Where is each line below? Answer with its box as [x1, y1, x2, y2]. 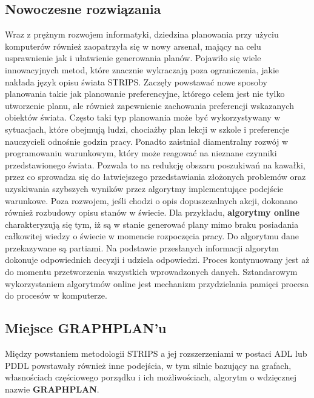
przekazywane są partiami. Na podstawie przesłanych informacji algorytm [5, 241, 279, 254]
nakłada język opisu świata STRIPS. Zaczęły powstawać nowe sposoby [5, 75, 267, 88]
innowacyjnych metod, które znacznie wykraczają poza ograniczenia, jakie [5, 63, 279, 76]
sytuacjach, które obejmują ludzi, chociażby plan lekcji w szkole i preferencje [5, 122, 289, 135]
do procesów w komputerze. [5, 289, 107, 302]
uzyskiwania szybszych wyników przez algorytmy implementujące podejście [5, 182, 284, 194]
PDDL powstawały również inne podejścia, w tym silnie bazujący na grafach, [5, 359, 292, 371]
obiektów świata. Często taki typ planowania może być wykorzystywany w [5, 111, 281, 124]
